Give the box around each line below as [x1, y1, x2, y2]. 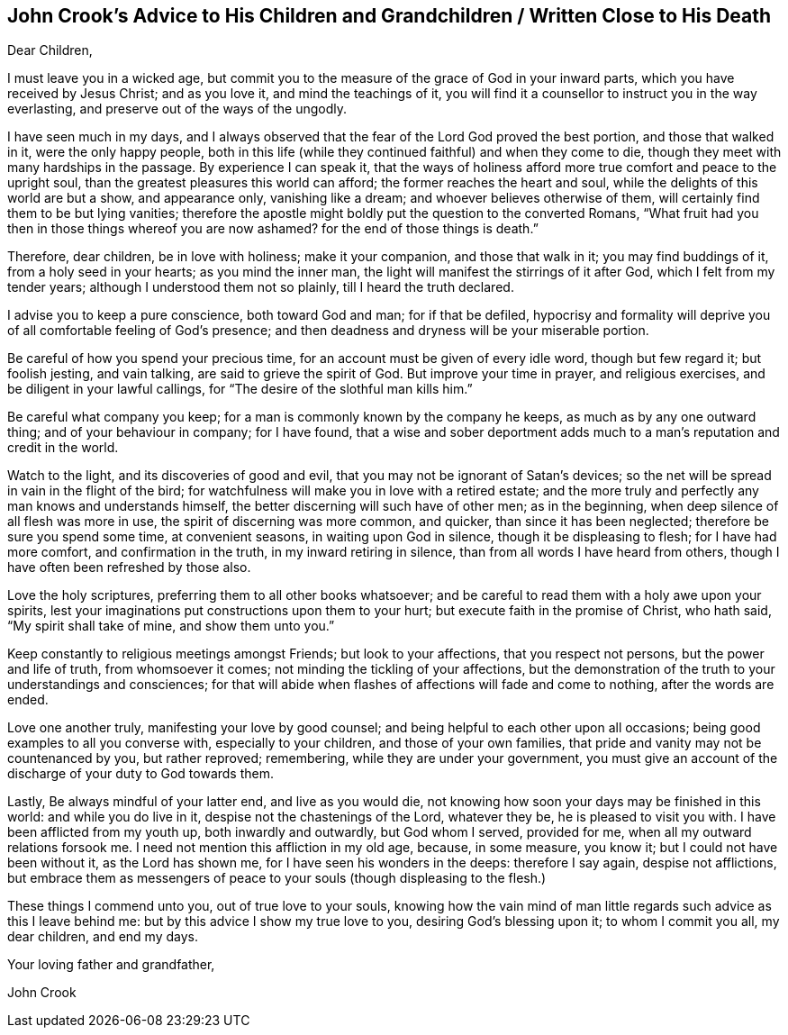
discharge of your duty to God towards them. [7, 766, 274, 782]
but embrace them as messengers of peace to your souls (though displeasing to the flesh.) [7, 870, 547, 886]
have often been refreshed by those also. [7, 559, 251, 576]
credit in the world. [7, 440, 119, 456]
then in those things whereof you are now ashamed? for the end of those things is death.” [7, 221, 539, 237]
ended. [7, 692, 49, 708]
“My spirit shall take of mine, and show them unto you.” [7, 618, 335, 634]
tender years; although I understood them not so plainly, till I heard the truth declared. [7, 279, 514, 295]
